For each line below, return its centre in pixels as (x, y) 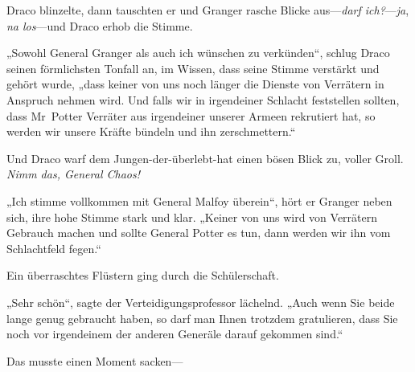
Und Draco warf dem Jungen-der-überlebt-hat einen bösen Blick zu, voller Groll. (205, 158)
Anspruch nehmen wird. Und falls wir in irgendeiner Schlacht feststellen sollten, (203, 99)
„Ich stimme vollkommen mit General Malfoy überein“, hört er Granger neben (199, 200)
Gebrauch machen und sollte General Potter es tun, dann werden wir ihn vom (199, 233)
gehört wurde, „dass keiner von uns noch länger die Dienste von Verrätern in (195, 84)
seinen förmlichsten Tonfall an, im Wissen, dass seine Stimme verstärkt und (193, 68)
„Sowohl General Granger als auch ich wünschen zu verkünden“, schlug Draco (198, 53)
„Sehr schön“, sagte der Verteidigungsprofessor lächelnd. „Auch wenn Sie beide (201, 302)
